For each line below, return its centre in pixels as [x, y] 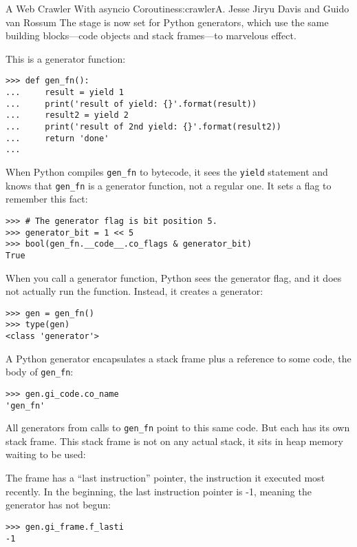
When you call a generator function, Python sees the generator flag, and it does [174, 277]
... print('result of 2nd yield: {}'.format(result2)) [143, 127]
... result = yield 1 [65, 93]
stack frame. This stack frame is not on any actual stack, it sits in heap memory [174, 441]
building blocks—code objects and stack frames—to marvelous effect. [151, 35]
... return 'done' [57, 138]
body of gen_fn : [40, 372]
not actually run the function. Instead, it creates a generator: [134, 291]
